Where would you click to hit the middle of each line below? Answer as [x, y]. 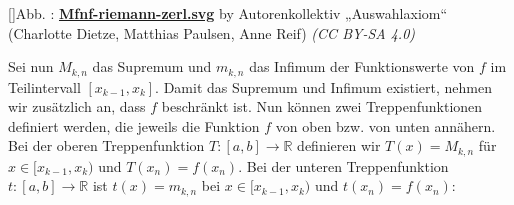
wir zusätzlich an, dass [77, 106]
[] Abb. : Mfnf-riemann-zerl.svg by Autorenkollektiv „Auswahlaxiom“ [228, 13]
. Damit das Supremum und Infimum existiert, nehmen [323, 86]
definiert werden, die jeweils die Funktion [134, 125]
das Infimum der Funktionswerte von [362, 66]
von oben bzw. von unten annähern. [385, 125]
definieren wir [339, 145]
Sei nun [31, 66]
